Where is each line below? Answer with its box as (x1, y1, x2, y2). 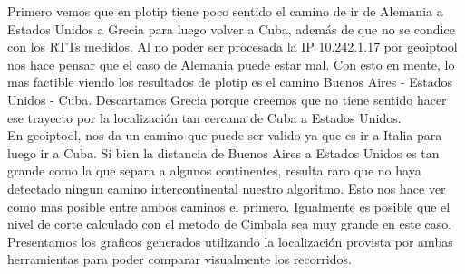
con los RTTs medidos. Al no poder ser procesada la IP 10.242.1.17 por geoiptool (7, 37, 458, 56)
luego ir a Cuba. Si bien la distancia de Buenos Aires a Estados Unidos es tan (7, 143, 440, 162)
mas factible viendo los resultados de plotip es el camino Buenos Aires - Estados (7, 72, 453, 91)
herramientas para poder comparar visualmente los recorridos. (7, 250, 352, 269)
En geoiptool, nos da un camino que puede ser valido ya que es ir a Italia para (7, 126, 442, 145)
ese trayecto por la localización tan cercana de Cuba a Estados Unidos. (7, 108, 402, 127)
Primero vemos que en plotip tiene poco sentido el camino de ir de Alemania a (7, 2, 443, 20)
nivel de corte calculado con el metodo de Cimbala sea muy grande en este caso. (7, 214, 452, 233)
